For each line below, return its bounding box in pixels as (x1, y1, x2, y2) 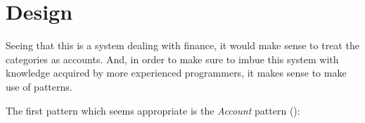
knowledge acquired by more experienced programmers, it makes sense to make (6, 65, 347, 80)
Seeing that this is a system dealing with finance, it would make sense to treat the (6, 38, 359, 53)
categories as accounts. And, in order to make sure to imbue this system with (6, 51, 339, 66)
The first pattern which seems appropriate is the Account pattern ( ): (6, 103, 300, 117)
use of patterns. (6, 79, 72, 93)
